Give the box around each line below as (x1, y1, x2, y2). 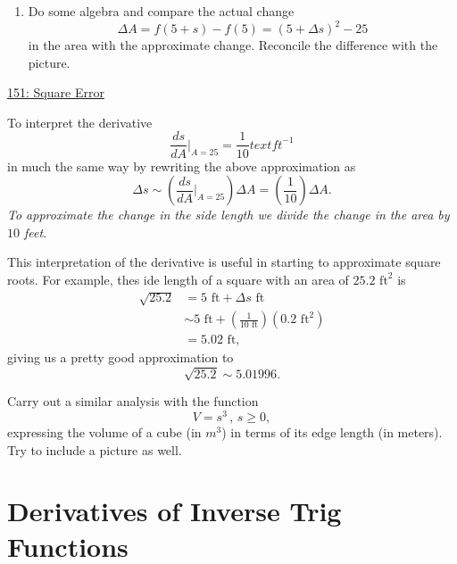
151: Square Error (7, 83, 104, 102)
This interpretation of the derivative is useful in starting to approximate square (7, 253, 441, 271)
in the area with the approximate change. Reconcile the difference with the (28, 36, 438, 54)
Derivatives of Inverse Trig (7, 493, 342, 529)
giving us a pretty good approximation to (7, 348, 234, 367)
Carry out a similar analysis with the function (7, 392, 259, 411)
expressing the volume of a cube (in (7, 422, 202, 441)
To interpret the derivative (7, 112, 153, 131)
